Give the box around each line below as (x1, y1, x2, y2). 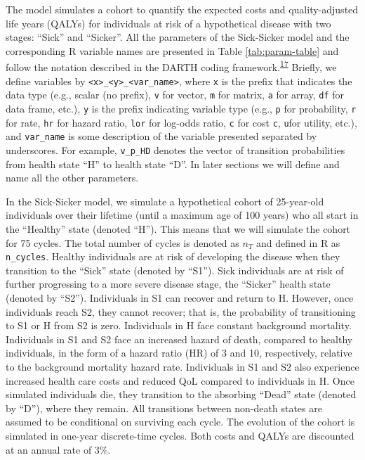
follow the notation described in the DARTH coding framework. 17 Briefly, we (6, 58, 337, 75)
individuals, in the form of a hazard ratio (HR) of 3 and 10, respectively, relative (6, 345, 352, 360)
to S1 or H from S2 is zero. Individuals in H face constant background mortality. (6, 318, 352, 333)
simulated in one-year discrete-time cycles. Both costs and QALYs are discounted (6, 428, 354, 442)
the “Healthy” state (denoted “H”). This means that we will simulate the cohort (6, 221, 351, 236)
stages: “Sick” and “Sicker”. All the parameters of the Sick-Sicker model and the (6, 30, 350, 44)
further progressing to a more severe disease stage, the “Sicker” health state (6, 276, 331, 291)
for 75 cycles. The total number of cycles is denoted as (6, 235, 239, 250)
